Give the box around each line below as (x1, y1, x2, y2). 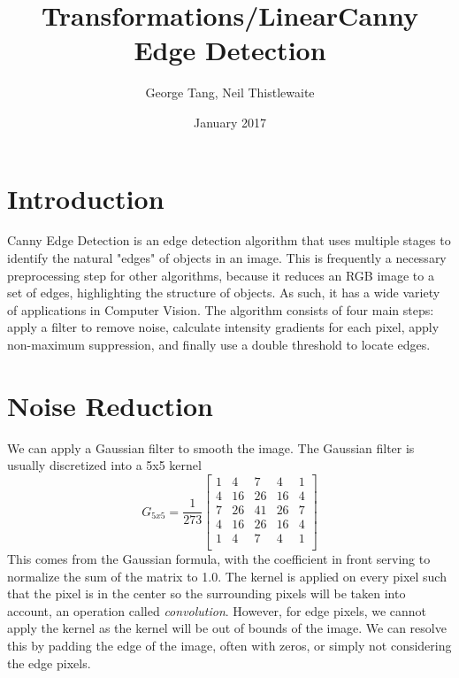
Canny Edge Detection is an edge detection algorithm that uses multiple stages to (7, 231, 451, 250)
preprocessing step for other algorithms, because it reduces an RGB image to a (7, 266, 434, 284)
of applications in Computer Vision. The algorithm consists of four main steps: (7, 300, 434, 319)
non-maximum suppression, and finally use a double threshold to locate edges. (7, 335, 431, 353)
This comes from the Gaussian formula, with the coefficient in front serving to (7, 550, 431, 568)
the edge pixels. (7, 653, 91, 672)
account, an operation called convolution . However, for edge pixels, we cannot (7, 601, 427, 620)
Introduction (7, 180, 164, 216)
